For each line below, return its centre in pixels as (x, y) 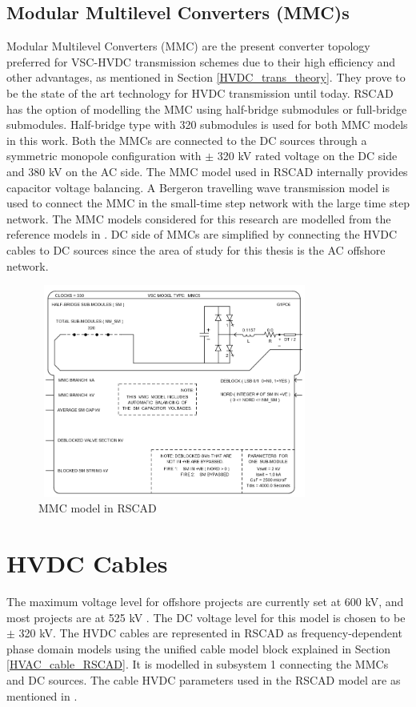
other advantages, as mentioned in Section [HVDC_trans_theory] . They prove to (206, 77)
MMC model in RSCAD (98, 508)
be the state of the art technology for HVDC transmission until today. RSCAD (200, 92)
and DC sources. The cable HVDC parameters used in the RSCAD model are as (204, 679)
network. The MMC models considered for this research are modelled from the (199, 218)
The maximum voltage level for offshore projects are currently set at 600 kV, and (205, 601)
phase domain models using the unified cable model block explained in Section (199, 648)
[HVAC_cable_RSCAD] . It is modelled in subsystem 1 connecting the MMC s (198, 664)
